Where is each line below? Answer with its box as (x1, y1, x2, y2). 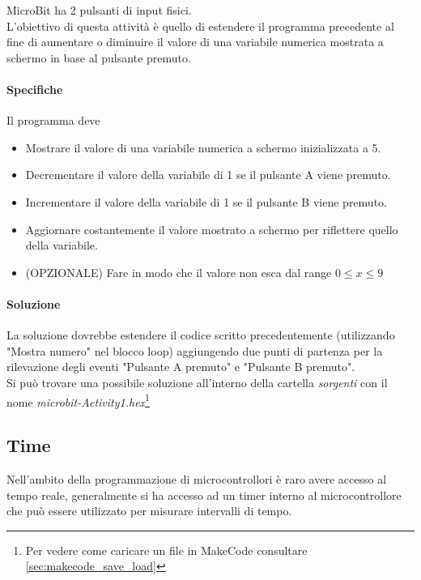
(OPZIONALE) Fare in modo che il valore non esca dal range (25, 263, 332, 280)
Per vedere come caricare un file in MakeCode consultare (25, 541, 308, 558)
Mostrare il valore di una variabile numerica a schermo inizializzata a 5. (25, 139, 381, 156)
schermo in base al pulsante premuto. (6, 49, 191, 66)
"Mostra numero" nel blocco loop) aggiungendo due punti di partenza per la (6, 342, 383, 359)
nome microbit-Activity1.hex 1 (6, 390, 150, 410)
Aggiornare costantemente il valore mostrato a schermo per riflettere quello (25, 220, 398, 237)
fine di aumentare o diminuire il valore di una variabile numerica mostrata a (6, 33, 384, 50)
